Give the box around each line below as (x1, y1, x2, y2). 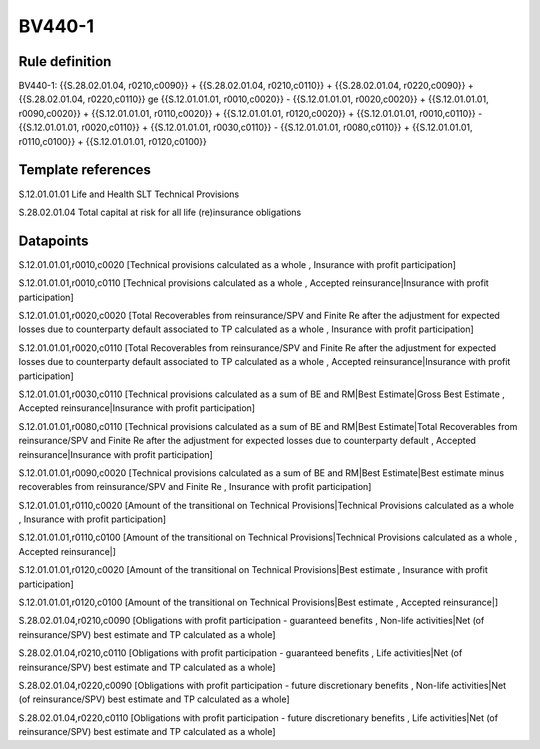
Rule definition (18, 53, 112, 70)
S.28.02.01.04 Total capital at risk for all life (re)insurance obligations (18, 206, 302, 218)
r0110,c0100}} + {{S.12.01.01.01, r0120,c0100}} (18, 135, 207, 147)
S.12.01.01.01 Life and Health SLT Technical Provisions (18, 188, 240, 200)
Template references (18, 161, 152, 179)
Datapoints (18, 232, 89, 249)
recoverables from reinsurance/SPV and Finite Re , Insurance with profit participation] (18, 481, 372, 493)
